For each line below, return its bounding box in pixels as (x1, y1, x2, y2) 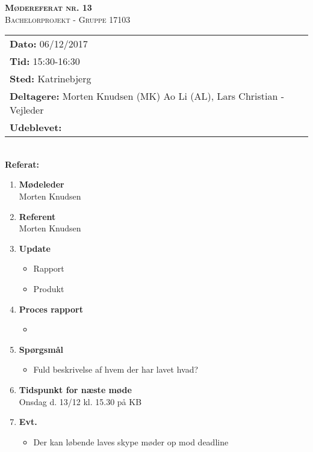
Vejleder (10, 103, 44, 117)
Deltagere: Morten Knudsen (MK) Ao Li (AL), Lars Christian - (10, 89, 285, 103)
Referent (19, 210, 56, 222)
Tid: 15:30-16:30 (10, 54, 80, 69)
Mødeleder (19, 178, 64, 191)
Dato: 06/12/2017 (10, 37, 88, 51)
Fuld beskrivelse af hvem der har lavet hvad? (33, 363, 199, 376)
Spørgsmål (19, 343, 63, 355)
